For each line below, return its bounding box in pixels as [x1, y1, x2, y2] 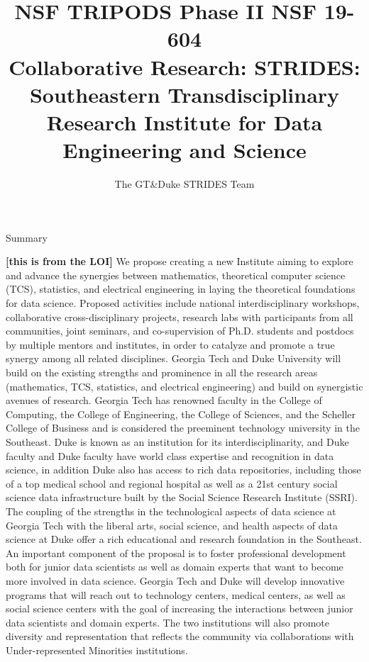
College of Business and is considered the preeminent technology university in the [6, 420, 360, 435]
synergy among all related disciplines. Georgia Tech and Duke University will [6, 351, 341, 366]
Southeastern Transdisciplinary [29, 79, 340, 108]
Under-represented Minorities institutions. [6, 642, 188, 657]
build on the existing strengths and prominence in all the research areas [6, 365, 318, 379]
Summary [6, 230, 48, 245]
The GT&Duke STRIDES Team [114, 176, 255, 191]
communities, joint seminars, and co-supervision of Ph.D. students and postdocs [6, 323, 354, 338]
